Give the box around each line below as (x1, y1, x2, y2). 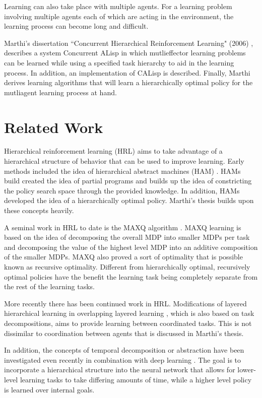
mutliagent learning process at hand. (4, 87, 117, 97)
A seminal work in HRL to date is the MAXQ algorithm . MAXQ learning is (4, 222, 241, 232)
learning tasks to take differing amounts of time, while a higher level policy (20, 374, 252, 384)
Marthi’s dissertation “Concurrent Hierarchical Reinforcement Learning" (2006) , (4, 37, 253, 48)
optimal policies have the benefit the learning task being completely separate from (4, 271, 258, 282)
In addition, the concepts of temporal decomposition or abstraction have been (4, 345, 244, 355)
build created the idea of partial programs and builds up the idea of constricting (4, 175, 252, 186)
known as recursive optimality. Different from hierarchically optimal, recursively (4, 261, 250, 272)
